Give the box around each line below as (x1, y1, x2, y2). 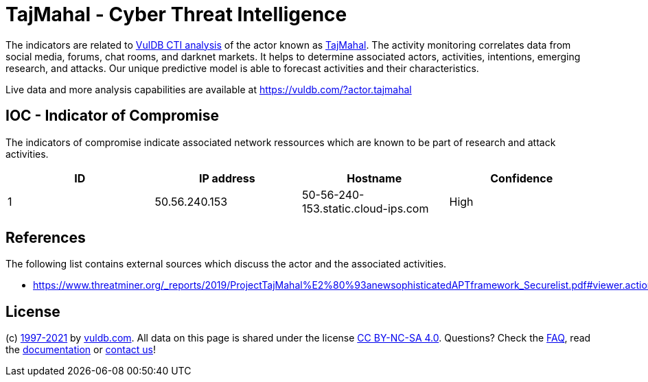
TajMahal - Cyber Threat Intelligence (5, 3, 347, 26)
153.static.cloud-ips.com (302, 201, 429, 215)
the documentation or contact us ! (5, 344, 156, 356)
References (5, 229, 86, 247)
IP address (198, 171, 255, 185)
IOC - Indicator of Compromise (5, 107, 219, 125)
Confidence (490, 171, 553, 185)
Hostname (347, 171, 402, 185)
